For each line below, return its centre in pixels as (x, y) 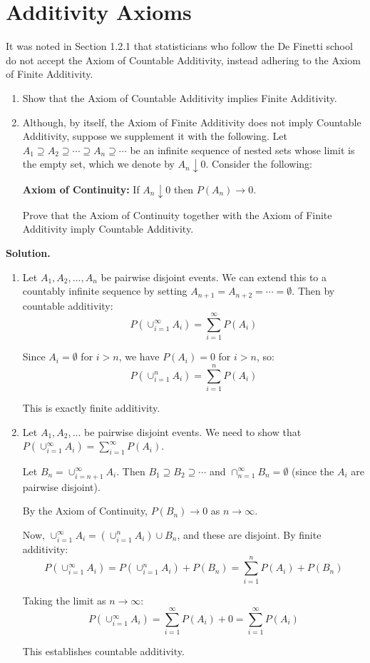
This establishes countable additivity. (103, 651)
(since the (313, 471)
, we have (139, 356)
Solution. (28, 252)
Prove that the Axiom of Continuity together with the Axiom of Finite (177, 214)
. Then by (313, 291)
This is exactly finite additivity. (91, 407)
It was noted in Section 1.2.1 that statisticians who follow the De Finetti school (179, 46)
